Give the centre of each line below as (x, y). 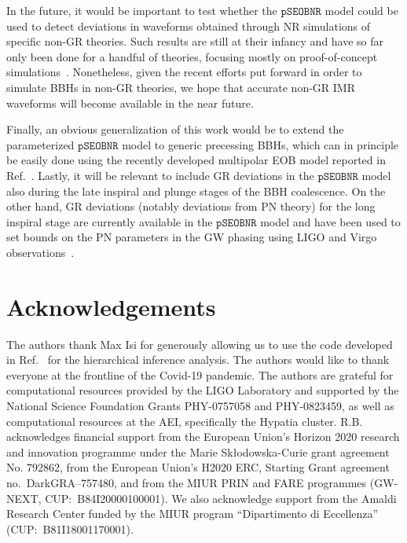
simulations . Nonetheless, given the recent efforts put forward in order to (184, 72)
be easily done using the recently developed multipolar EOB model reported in (196, 160)
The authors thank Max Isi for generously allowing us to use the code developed (200, 344)
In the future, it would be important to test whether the (142, 10)
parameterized (40, 144)
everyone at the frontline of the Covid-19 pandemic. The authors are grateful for (200, 374)
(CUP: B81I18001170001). (70, 528)
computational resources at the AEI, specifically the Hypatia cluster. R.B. (185, 421)
